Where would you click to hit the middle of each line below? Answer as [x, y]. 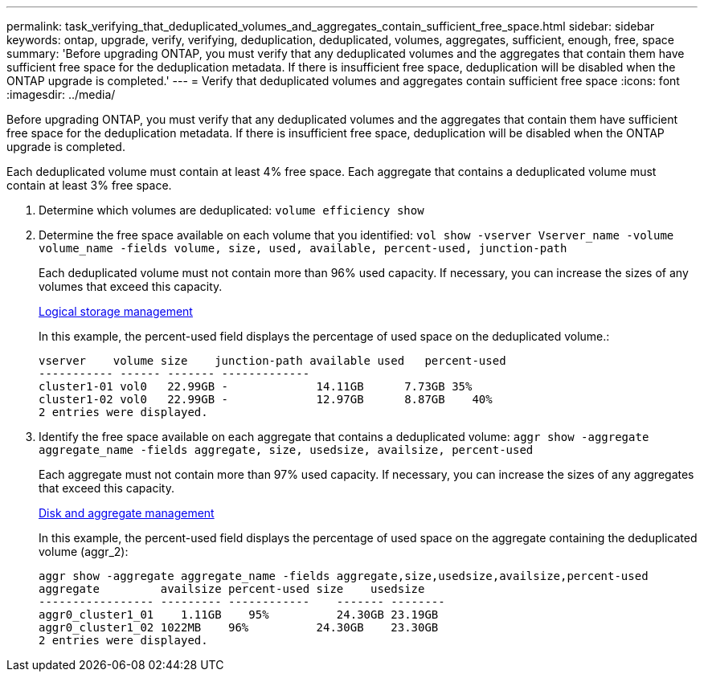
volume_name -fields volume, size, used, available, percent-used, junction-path [303, 248]
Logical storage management [116, 311]
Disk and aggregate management [127, 513]
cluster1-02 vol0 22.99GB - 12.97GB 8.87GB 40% [266, 399]
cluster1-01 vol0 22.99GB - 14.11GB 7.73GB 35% [256, 386]
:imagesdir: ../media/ [61, 94]
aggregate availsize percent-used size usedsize [232, 589]
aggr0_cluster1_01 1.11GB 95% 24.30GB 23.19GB [239, 615]
